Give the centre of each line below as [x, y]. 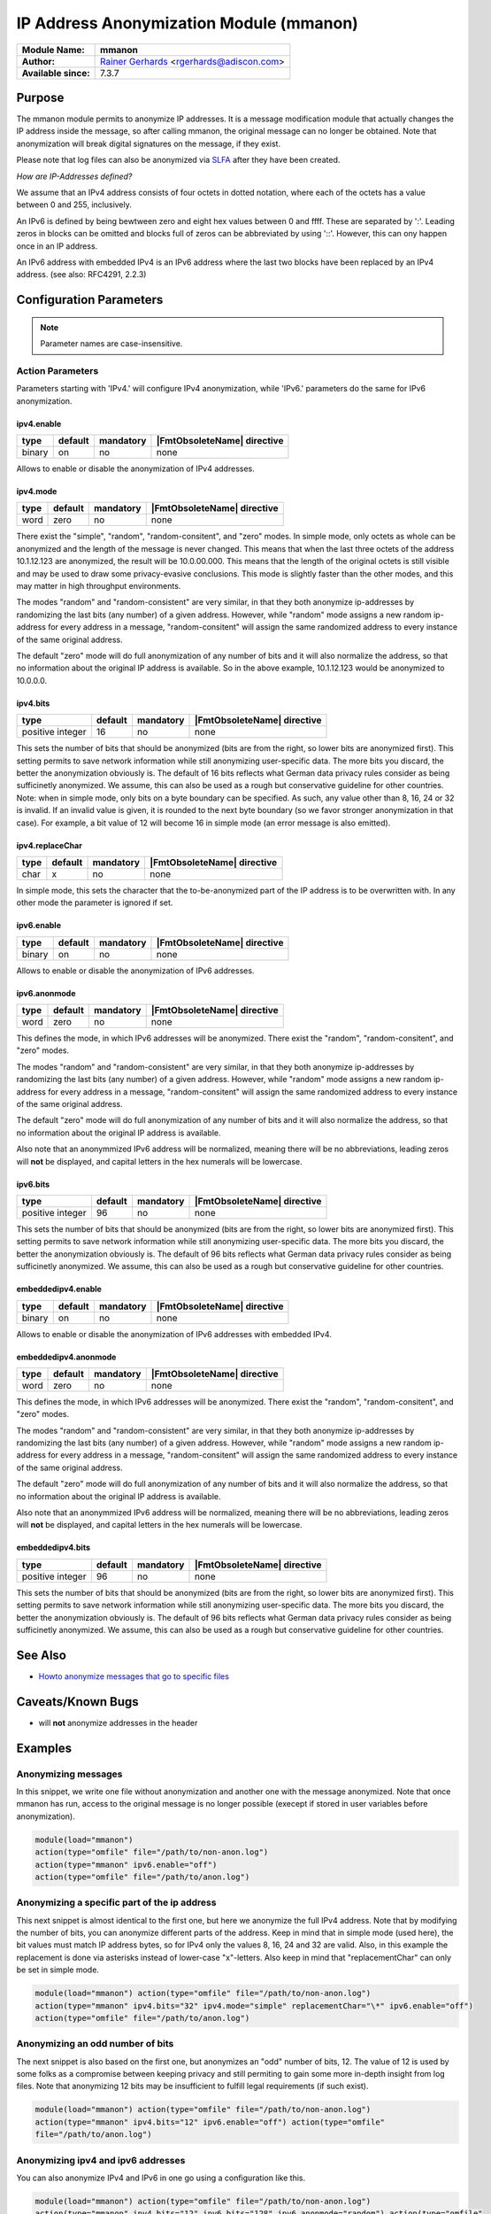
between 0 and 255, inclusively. [74, 205]
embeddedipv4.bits [54, 1548]
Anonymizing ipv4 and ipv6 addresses [101, 2160]
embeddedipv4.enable [59, 1289]
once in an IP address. [57, 246]
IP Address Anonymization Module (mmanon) [187, 23]
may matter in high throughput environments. [99, 586]
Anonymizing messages [69, 1774]
